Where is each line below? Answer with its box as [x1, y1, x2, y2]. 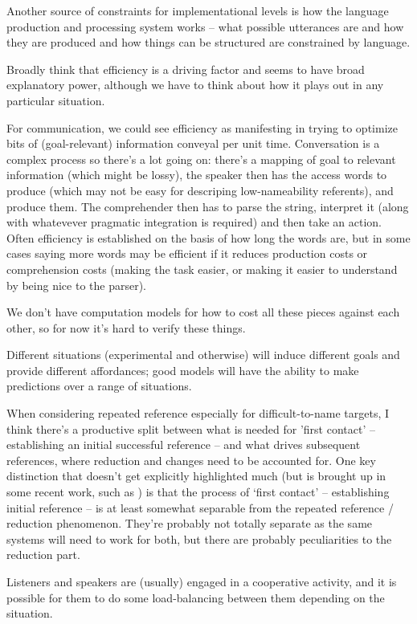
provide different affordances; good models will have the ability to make [6, 361, 359, 378]
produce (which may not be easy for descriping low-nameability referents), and [6, 181, 394, 198]
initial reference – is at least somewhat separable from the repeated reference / [6, 499, 394, 516]
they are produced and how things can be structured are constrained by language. [6, 34, 411, 51]
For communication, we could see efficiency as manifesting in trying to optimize [6, 119, 398, 136]
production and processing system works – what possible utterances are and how [6, 18, 404, 35]
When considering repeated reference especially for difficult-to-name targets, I [6, 405, 390, 422]
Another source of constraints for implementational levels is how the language [6, 2, 389, 18]
